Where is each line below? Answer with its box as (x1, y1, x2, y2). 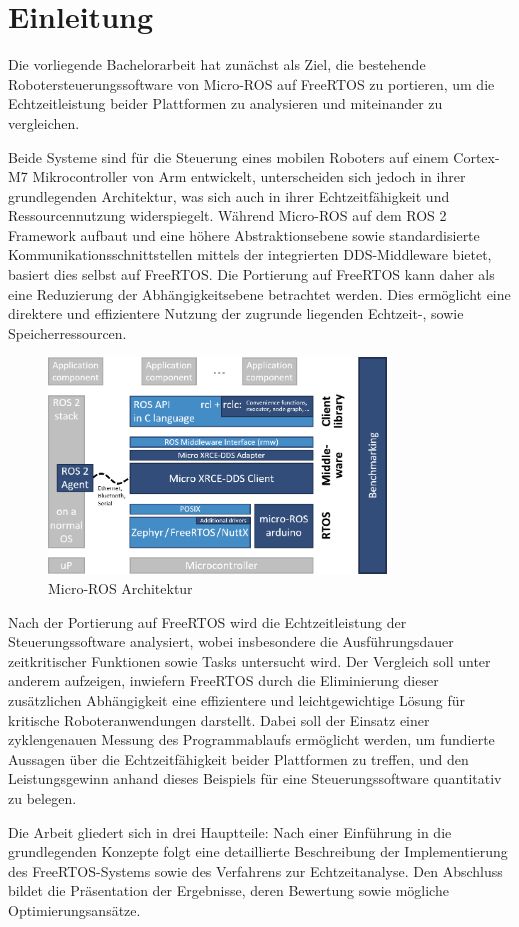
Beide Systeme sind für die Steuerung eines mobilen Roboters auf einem (8, 146, 449, 167)
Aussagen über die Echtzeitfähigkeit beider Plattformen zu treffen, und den (8, 748, 469, 769)
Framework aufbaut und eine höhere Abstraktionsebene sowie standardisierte (8, 224, 480, 245)
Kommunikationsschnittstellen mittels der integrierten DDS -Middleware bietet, (8, 244, 492, 265)
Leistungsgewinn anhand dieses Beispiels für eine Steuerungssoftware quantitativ (8, 768, 502, 789)
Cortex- (453, 146, 500, 167)
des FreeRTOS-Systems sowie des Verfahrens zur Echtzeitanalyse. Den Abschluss (8, 860, 503, 881)
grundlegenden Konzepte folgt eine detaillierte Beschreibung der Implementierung (8, 841, 508, 862)
